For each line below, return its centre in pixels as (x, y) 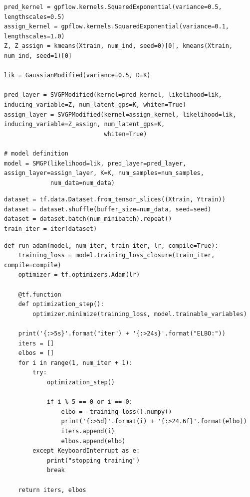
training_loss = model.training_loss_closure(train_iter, (117, 255)
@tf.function (40, 294)
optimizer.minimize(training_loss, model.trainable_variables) (140, 314)
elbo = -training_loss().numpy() (117, 412)
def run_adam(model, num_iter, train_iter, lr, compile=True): (111, 246)
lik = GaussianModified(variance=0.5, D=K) (77, 76)
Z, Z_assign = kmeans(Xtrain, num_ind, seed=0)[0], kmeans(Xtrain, (119, 46)
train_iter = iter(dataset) (51, 229)
